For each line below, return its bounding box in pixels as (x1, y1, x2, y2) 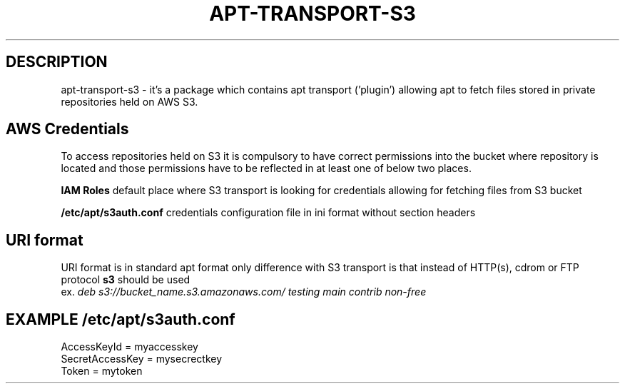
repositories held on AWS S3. (61, 95, 198, 108)
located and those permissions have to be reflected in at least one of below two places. (61, 162, 472, 175)
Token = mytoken (61, 365, 143, 378)
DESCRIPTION (6, 53, 108, 71)
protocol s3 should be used (61, 273, 190, 286)
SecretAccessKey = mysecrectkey (61, 353, 223, 365)
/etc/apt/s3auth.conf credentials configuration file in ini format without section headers (61, 206, 476, 219)
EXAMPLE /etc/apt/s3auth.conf (6, 310, 235, 328)
